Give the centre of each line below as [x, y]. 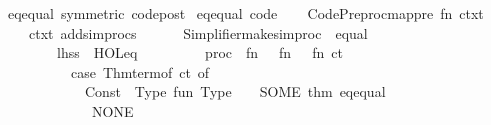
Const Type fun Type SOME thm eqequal [235, 91]
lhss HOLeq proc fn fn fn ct [199, 52]
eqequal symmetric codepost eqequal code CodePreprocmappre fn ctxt [245, 13]
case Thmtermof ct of [140, 71]
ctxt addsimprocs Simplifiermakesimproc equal [198, 32]
